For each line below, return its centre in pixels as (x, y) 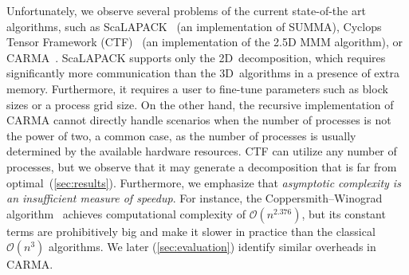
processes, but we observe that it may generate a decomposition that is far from (202, 166)
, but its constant (344, 213)
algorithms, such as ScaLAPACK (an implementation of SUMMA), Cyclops (194, 26)
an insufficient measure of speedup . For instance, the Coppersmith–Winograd (195, 198)
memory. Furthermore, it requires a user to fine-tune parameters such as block (197, 88)
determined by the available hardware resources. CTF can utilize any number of (202, 151)
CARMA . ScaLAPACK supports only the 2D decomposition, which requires (196, 57)
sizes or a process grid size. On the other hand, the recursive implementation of (200, 104)
